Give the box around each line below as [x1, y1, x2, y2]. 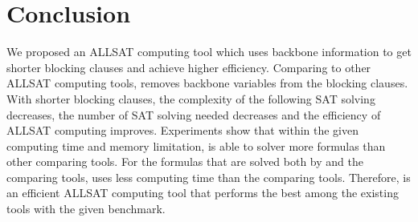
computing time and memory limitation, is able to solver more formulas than [6, 137, 386, 154]
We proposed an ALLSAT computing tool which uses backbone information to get [6, 43, 412, 60]
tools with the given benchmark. [6, 200, 166, 217]
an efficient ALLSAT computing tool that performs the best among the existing [6, 184, 399, 201]
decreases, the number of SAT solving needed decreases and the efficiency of [6, 106, 381, 123]
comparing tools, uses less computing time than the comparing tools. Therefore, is [6, 168, 411, 185]
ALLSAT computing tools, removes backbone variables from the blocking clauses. [6, 75, 408, 91]
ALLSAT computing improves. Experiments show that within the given [6, 122, 359, 139]
